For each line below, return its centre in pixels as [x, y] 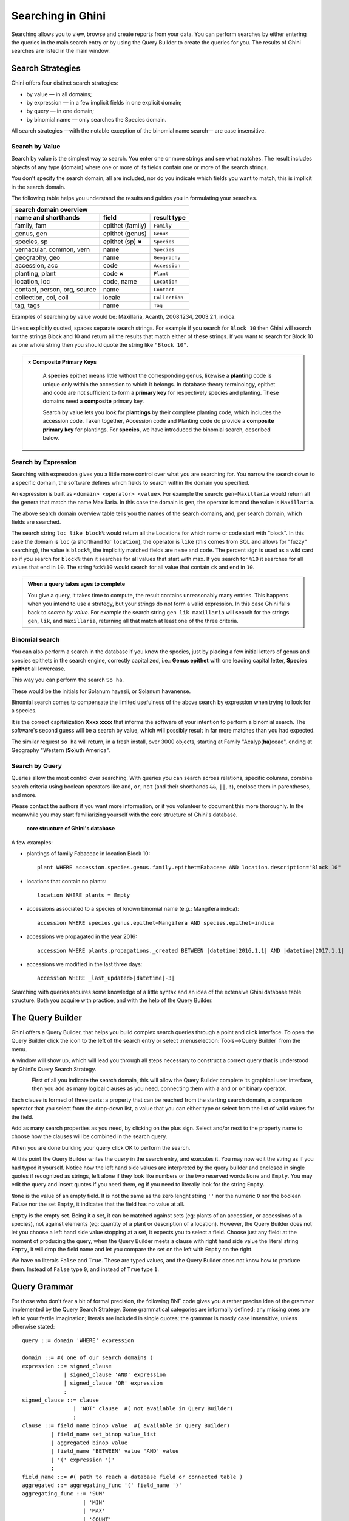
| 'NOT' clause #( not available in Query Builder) [153, 1409]
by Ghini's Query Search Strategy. [54, 1069]
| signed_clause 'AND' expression [115, 1374]
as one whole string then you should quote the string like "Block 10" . [100, 345]
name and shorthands [47, 218]
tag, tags [28, 305]
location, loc [32, 282]
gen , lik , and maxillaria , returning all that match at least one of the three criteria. [133, 621]
